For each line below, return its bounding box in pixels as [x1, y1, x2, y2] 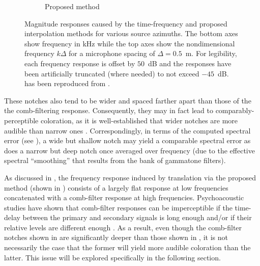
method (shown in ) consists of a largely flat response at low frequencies [4, 182, 228, 193]
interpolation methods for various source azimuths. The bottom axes [24, 28, 238, 39]
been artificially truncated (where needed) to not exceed [24, 68, 199, 78]
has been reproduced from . [24, 78, 110, 89]
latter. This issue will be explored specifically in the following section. [4, 252, 221, 262]
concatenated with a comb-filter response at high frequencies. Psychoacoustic [4, 192, 244, 203]
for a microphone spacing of [69, 48, 155, 59]
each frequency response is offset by [24, 58, 135, 68]
